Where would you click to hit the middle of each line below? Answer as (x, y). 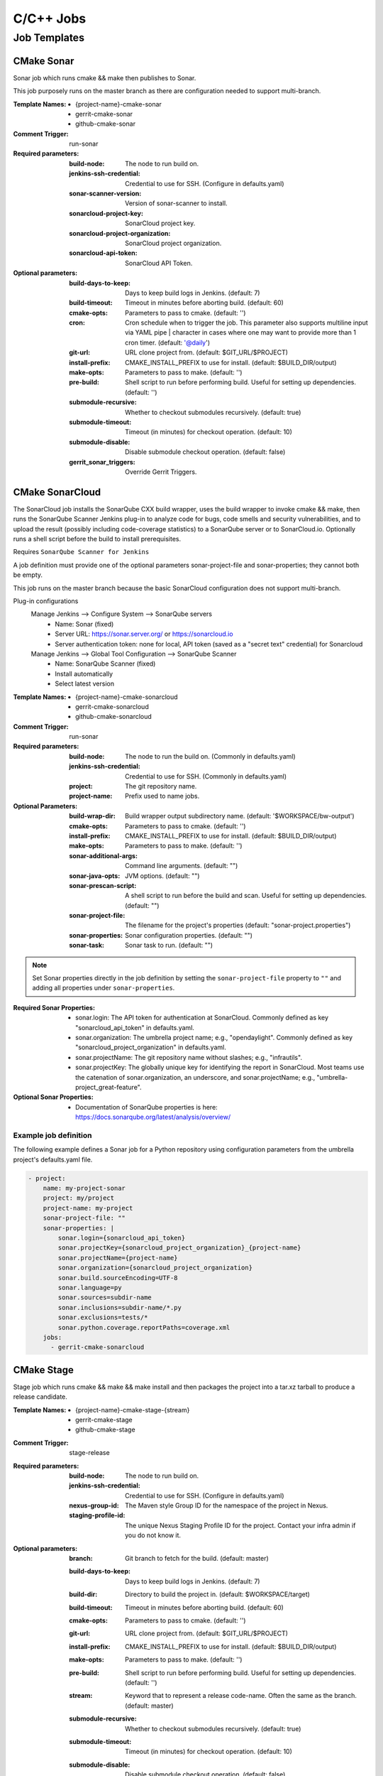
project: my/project (79, 1198)
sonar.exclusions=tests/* (103, 1317)
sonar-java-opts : (95, 876)
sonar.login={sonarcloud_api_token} (122, 1238)
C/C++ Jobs (50, 18)
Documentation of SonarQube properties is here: (146, 1107)
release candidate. (40, 1397)
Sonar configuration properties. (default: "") (189, 935)
